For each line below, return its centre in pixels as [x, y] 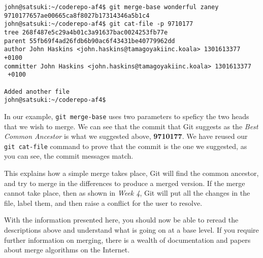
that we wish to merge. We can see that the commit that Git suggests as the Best [131, 126]
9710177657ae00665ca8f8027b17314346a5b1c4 [77, 15]
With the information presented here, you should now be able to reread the [121, 220]
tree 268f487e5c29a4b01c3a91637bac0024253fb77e [86, 32]
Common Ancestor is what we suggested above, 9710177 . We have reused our [126, 136]
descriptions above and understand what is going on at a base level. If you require [131, 229]
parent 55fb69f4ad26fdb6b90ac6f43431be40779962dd [90, 41]
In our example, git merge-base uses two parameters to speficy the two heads [127, 116]
